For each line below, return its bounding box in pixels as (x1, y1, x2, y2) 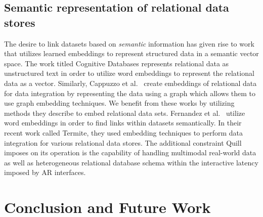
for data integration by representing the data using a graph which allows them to (4, 88, 256, 98)
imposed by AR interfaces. (4, 167, 86, 178)
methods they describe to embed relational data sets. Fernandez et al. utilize (4, 107, 245, 118)
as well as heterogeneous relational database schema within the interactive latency (4, 157, 258, 167)
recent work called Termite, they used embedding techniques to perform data (4, 127, 243, 138)
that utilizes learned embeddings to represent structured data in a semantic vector (4, 48, 259, 59)
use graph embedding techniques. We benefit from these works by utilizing (4, 98, 235, 108)
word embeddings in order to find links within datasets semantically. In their (4, 117, 242, 128)
